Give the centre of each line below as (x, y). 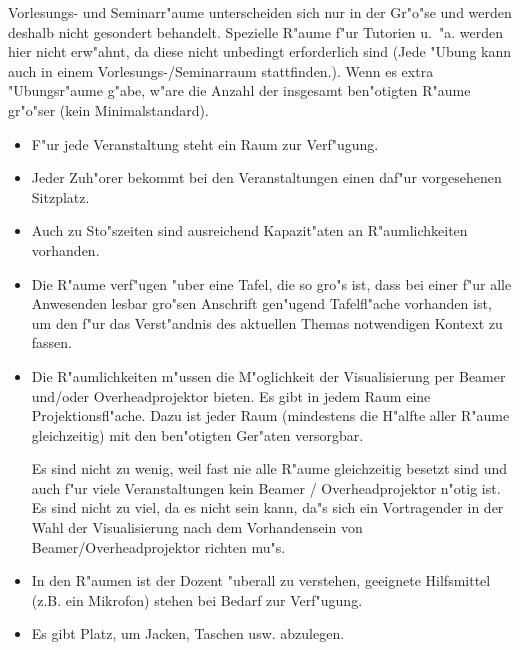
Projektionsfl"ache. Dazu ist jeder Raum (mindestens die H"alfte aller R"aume (270, 415)
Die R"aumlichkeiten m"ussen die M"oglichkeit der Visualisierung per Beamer (268, 375)
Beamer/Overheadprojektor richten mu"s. (158, 546)
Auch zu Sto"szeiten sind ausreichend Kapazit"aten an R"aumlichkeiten (249, 230)
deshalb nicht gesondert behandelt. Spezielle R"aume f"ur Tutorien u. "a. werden (255, 31)
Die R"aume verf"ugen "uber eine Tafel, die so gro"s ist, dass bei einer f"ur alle (271, 283)
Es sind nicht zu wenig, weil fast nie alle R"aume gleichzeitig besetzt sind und (269, 468)
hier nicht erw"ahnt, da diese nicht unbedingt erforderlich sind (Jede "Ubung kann (260, 51)
